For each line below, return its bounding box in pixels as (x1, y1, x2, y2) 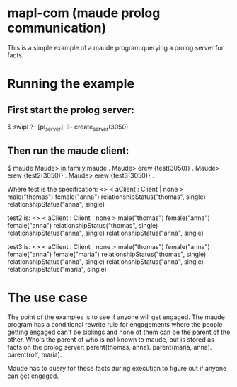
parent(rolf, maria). (7, 350, 62, 359)
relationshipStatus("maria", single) (7, 265, 108, 273)
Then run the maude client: (7, 145, 129, 157)
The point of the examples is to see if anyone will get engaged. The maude (7, 313, 225, 321)
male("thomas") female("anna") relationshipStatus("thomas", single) (7, 192, 207, 201)
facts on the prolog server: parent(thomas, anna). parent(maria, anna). (7, 343, 212, 352)
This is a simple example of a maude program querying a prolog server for (7, 43, 224, 52)
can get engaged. (7, 371, 59, 380)
